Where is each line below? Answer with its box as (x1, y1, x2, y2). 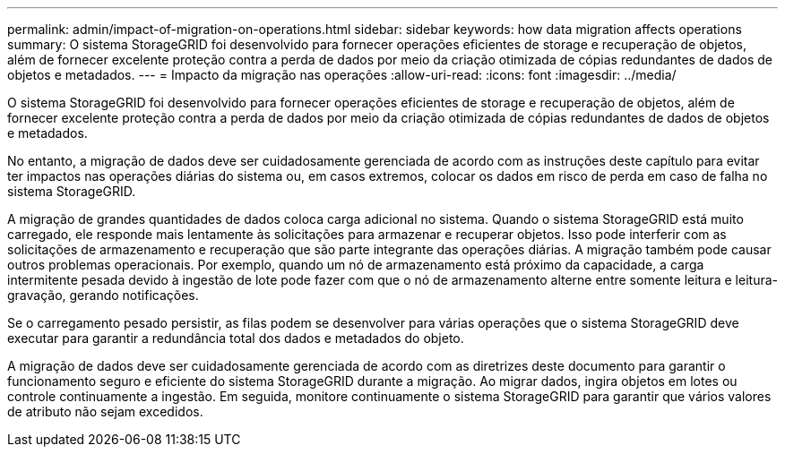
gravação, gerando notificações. (7, 287, 199, 303)
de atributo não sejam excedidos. (7, 404, 203, 419)
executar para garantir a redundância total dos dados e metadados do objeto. (7, 330, 464, 346)
